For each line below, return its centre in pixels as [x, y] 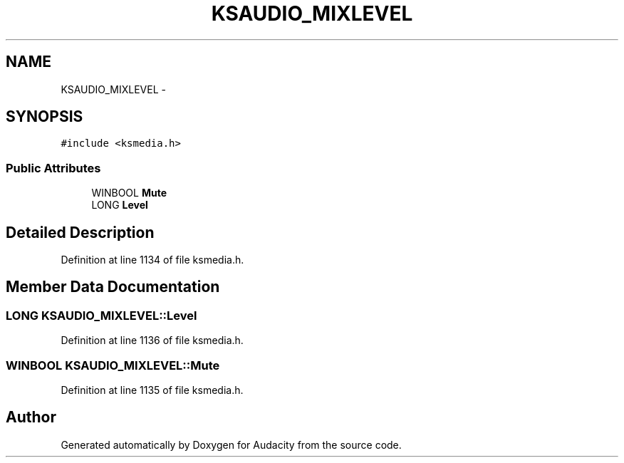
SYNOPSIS [45, 117]
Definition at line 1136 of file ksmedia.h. [152, 340]
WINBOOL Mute [129, 193]
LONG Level [120, 205]
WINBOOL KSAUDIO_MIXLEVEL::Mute [113, 365]
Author [31, 417]
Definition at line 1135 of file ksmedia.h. [152, 390]
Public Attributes [53, 168]
